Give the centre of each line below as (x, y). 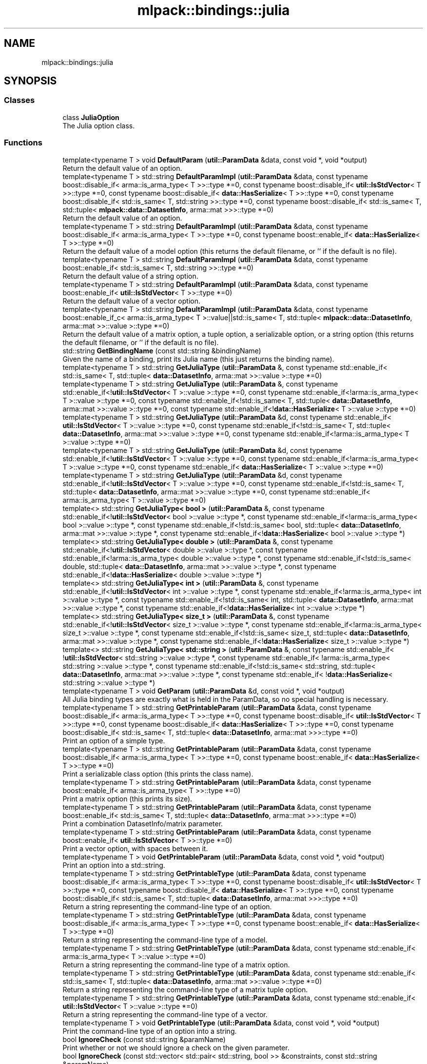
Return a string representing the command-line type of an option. (167, 906)
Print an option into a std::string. (114, 865)
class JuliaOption (91, 117)
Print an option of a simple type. (114, 740)
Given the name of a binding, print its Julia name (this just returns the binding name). (198, 359)
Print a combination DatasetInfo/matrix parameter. (143, 823)
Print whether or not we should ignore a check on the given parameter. (176, 1047)
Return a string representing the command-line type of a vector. (165, 1014)
